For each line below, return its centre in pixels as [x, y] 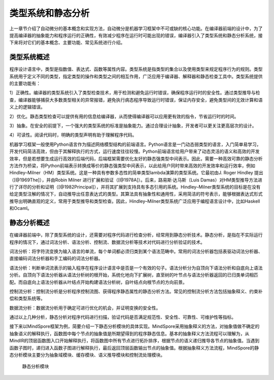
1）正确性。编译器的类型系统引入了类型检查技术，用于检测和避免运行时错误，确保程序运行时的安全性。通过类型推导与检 [135, 93]
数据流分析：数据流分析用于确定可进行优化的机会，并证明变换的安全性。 [85, 308]
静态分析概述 [29, 223]
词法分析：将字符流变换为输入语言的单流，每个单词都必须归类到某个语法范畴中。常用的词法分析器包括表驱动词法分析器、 [136, 251]
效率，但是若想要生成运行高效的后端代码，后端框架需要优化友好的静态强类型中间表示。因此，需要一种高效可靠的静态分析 [136, 159]
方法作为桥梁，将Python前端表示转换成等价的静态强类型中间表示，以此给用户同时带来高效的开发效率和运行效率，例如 [132, 166]
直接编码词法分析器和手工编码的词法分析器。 [56, 259]
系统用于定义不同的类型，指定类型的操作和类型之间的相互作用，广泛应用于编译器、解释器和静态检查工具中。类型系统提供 [136, 76]
